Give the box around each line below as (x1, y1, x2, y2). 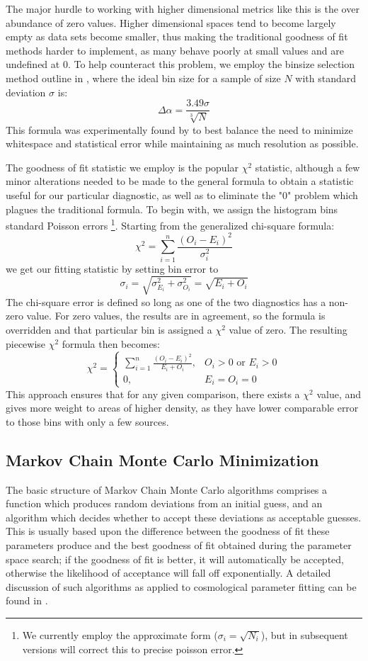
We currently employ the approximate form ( (22, 627, 218, 642)
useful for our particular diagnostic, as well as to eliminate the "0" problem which (6, 187, 358, 202)
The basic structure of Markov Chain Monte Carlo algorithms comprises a (6, 482, 328, 497)
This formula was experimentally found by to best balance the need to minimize (6, 122, 353, 137)
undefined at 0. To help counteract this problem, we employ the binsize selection (6, 57, 355, 72)
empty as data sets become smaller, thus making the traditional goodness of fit (6, 29, 348, 44)
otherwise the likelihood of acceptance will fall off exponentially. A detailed (6, 565, 331, 580)
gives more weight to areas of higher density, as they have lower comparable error (6, 400, 359, 415)
